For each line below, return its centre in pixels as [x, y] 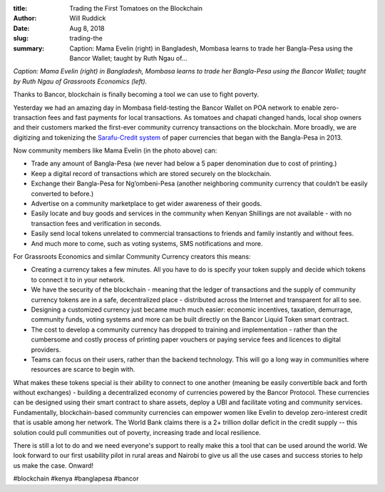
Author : [25, 19]
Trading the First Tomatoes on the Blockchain [136, 8]
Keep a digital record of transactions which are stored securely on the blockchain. [151, 173]
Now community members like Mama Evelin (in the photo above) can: [115, 150]
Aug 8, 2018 [87, 28]
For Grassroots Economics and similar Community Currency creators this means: [132, 256]
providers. [46, 349]
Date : [21, 28]
